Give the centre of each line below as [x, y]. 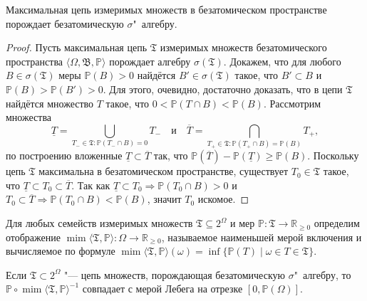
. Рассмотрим [292, 103]
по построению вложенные [64, 155]
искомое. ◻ [223, 199]
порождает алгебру [150, 61]
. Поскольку [333, 155]
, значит [164, 199]
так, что [171, 155]
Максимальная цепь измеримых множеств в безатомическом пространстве [166, 9]
